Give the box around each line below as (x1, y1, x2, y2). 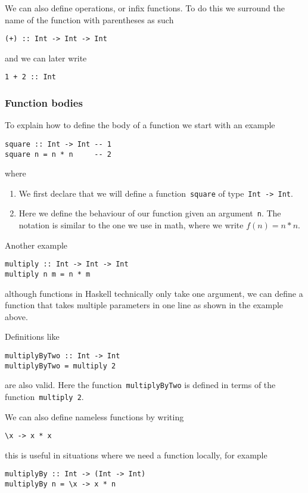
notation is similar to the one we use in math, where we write (18, 219, 244, 231)
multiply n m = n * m (5, 269, 91, 278)
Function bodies (5, 95, 83, 110)
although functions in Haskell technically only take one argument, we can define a (5, 287, 303, 299)
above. (5, 310, 28, 323)
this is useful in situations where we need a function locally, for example (5, 448, 267, 461)
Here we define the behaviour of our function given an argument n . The (18, 207, 281, 219)
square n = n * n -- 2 (5, 150, 111, 159)
